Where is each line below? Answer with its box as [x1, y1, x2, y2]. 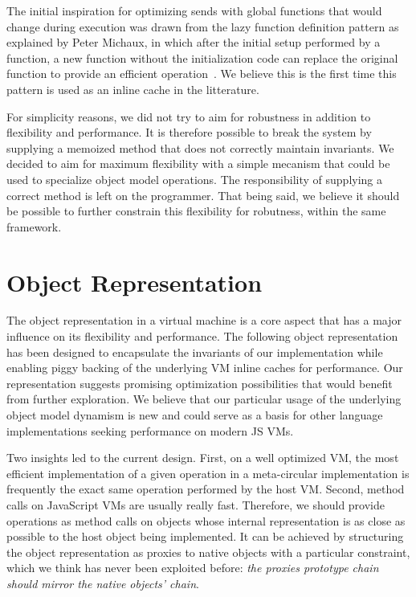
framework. [6, 218, 62, 235]
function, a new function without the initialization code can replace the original [6, 49, 398, 66]
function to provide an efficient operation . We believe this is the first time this [6, 65, 397, 82]
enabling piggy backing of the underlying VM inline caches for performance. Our [6, 359, 403, 376]
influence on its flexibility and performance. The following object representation [6, 328, 398, 345]
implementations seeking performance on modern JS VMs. [6, 422, 294, 439]
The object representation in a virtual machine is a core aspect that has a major [6, 312, 402, 329]
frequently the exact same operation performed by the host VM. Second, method [6, 480, 405, 497]
